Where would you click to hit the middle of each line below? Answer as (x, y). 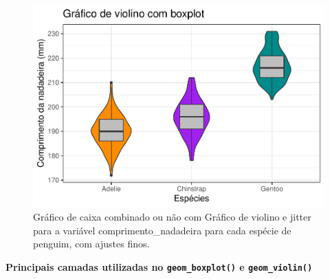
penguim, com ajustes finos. (91, 244)
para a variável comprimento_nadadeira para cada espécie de (162, 230)
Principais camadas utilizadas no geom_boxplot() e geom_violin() (159, 266)
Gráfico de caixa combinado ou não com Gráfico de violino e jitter (172, 217)
